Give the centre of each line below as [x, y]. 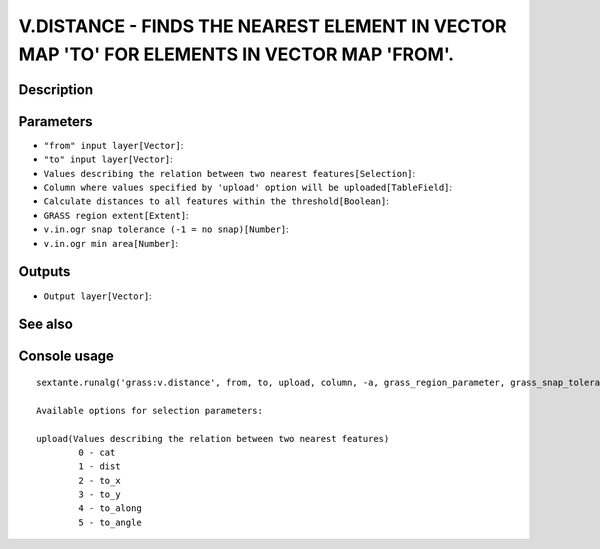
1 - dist [99, 466]
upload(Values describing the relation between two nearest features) [213, 438]
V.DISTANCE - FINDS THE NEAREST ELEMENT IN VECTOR [262, 26]
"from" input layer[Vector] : [113, 145]
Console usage [66, 356]
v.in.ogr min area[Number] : [111, 243]
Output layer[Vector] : [97, 296]
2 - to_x [99, 480]
